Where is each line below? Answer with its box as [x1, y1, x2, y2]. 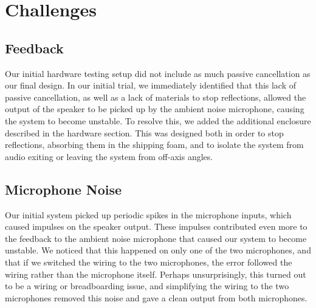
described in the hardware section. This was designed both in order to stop [5, 126, 284, 139]
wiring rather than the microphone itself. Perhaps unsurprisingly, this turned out [5, 267, 306, 280]
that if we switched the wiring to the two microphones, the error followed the [5, 255, 292, 268]
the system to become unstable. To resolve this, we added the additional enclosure [5, 114, 311, 127]
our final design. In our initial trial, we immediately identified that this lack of [5, 79, 297, 92]
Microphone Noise [5, 179, 122, 198]
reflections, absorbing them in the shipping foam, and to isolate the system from [5, 138, 304, 151]
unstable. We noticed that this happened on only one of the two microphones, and [5, 244, 311, 256]
